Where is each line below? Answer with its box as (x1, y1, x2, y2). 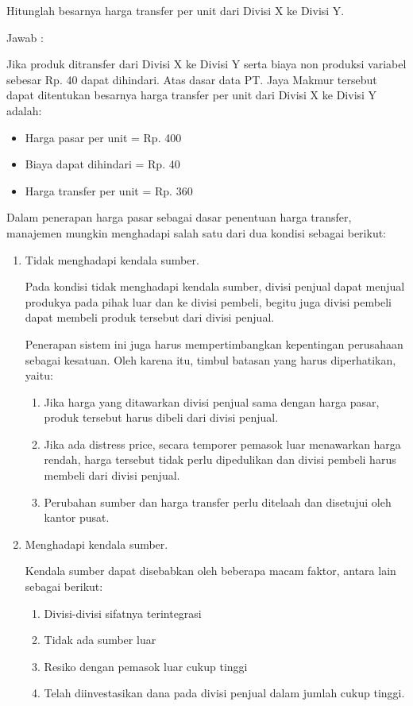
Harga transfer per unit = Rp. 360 (25, 182, 193, 199)
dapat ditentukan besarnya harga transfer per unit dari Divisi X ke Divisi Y (6, 87, 377, 103)
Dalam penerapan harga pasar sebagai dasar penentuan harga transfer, (6, 209, 352, 226)
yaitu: (25, 367, 53, 384)
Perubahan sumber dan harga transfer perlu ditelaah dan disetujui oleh (44, 493, 392, 510)
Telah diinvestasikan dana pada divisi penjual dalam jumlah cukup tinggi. (44, 685, 405, 701)
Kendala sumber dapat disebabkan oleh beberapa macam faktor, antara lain (25, 562, 396, 579)
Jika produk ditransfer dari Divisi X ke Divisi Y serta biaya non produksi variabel (6, 56, 407, 72)
